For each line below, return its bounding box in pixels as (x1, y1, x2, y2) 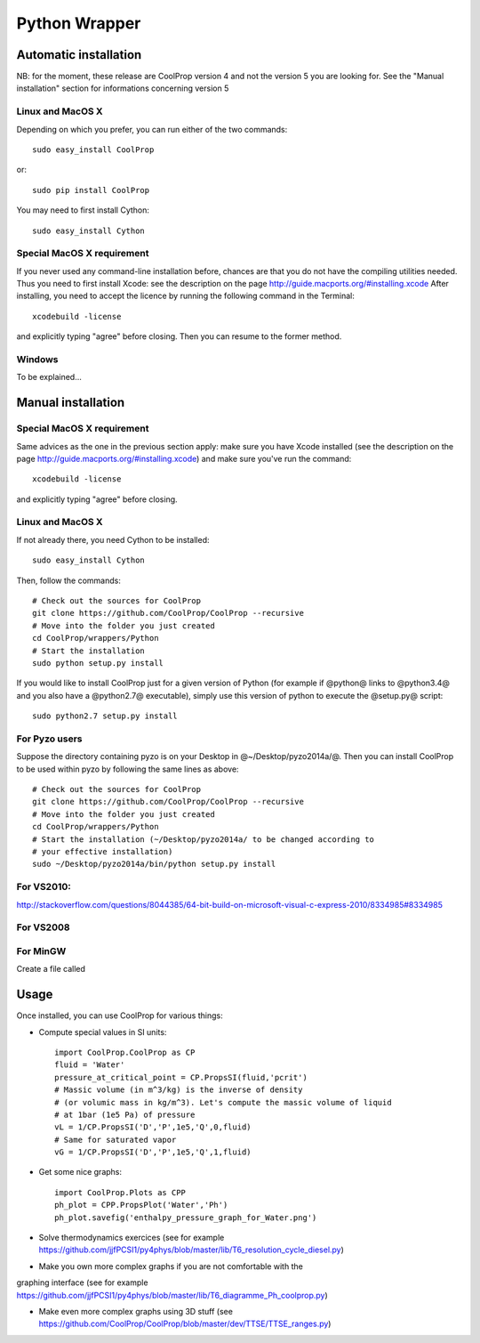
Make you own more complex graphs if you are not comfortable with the (38, 1260, 304, 1272)
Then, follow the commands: (16, 575, 122, 586)
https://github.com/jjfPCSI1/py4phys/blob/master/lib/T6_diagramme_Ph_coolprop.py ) (16, 1290, 328, 1300)
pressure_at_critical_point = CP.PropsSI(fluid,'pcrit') (54, 1072, 308, 1082)
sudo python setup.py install (32, 658, 164, 667)
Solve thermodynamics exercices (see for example (38, 1233, 225, 1243)
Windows (16, 353, 59, 366)
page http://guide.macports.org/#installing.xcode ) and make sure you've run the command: (16, 453, 352, 464)
